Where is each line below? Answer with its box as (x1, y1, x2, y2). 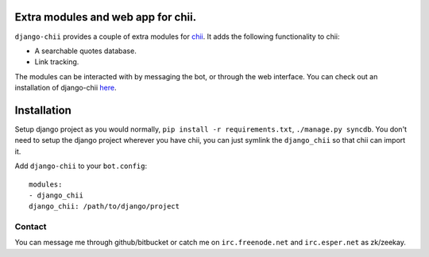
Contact (14, 221, 47, 232)
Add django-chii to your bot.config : (14, 161, 148, 171)
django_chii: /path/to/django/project (29, 202, 180, 211)
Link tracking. (34, 57, 79, 67)
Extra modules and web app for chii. (14, 10, 197, 24)
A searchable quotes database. (34, 46, 137, 56)
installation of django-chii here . (14, 83, 117, 93)
